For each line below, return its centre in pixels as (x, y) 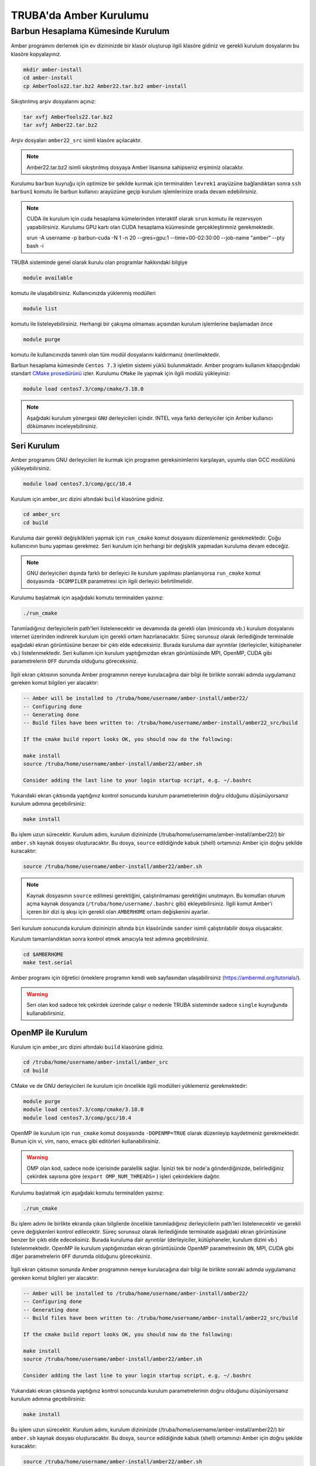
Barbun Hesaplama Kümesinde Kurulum (90, 31)
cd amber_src (42, 514)
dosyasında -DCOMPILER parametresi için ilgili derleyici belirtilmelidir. (110, 581)
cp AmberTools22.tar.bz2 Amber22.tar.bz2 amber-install (105, 86)
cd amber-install (48, 78)
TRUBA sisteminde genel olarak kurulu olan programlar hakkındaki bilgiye (99, 262)
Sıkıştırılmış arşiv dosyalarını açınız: (54, 101)
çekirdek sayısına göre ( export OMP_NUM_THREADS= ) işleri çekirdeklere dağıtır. (123, 1176)
